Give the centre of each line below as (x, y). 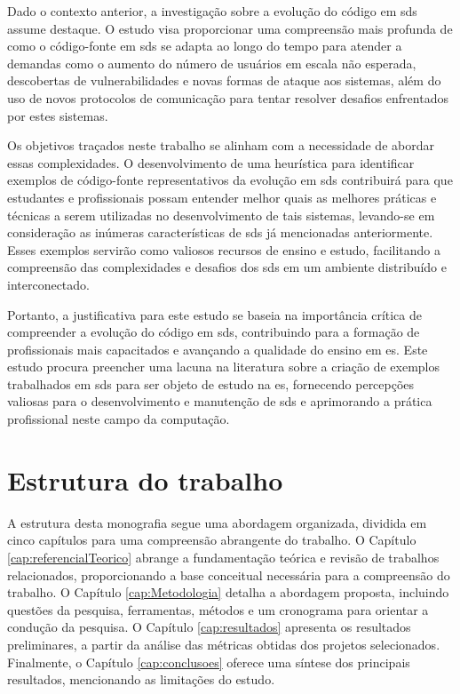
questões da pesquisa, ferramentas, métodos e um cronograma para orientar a (218, 609)
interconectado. (48, 284)
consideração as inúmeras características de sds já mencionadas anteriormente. (220, 232)
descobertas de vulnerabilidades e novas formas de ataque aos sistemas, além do (224, 80)
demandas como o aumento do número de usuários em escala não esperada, (212, 63)
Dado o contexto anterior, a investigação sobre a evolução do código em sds (212, 11)
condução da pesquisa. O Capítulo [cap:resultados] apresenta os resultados (209, 627)
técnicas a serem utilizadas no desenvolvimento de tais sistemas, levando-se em (221, 215)
